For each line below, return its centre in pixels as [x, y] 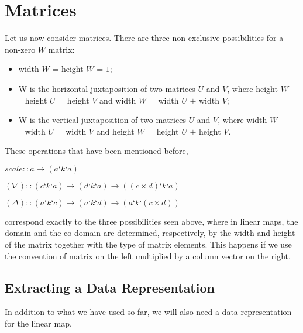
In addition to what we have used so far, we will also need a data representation [148, 312]
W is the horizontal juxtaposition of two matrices [107, 88]
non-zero [20, 49]
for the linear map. [38, 323]
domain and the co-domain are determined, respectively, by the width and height [150, 233]
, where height [252, 88]
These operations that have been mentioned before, [97, 151]
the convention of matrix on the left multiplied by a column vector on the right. [148, 255]
